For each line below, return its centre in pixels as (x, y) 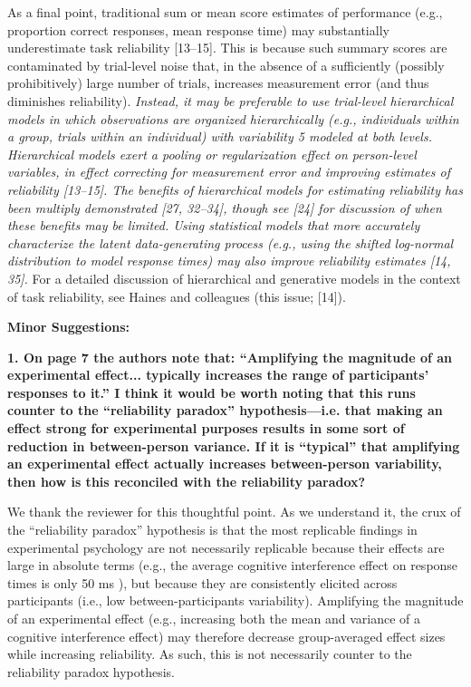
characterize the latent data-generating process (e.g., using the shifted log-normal (231, 242)
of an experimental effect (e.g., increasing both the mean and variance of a (214, 618)
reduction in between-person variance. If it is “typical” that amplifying (234, 445)
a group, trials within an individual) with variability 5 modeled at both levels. (220, 136)
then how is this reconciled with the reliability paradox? (187, 481)
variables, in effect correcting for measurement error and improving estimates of (229, 172)
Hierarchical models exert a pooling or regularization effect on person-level (212, 154)
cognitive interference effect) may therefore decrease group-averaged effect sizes (226, 636)
